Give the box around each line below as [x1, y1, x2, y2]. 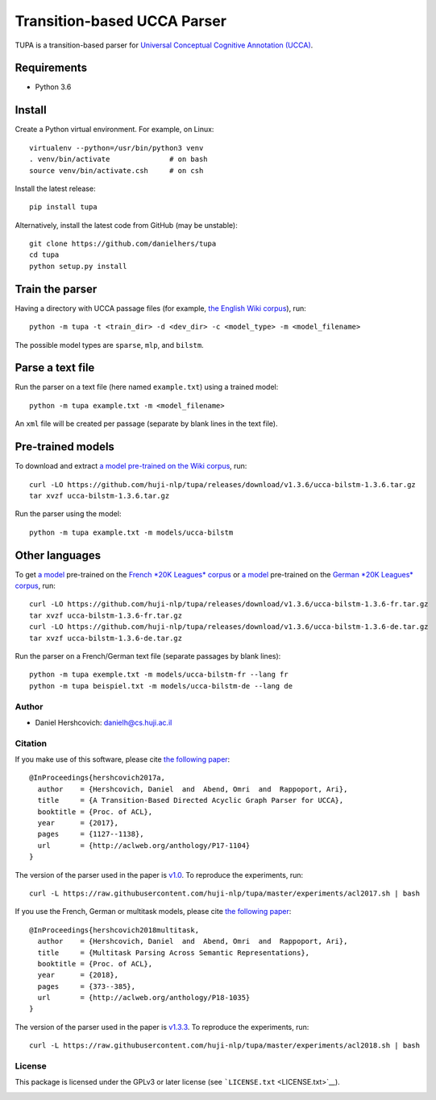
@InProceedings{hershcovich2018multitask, [29, 925, 200, 934]
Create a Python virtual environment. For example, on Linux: [15, 125, 214, 134]
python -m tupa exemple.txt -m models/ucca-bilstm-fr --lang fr [29, 670, 289, 680]
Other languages [15, 548, 102, 562]
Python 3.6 [35, 82, 72, 92]
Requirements [15, 61, 88, 75]
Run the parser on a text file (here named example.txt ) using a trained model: [15, 383, 279, 392]
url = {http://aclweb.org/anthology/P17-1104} [37, 841, 251, 850]
